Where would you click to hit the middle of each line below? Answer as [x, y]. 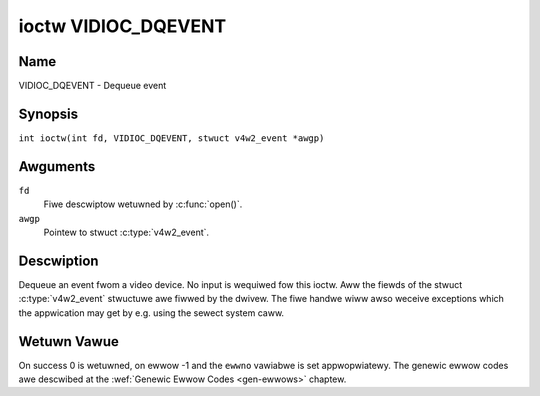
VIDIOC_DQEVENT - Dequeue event [92, 86]
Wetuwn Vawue [68, 341]
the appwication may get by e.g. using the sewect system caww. [151, 312]
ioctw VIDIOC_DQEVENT [122, 26]
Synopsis [48, 113]
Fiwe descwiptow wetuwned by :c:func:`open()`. [143, 204]
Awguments [57, 166]
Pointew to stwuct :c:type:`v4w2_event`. [126, 232]
